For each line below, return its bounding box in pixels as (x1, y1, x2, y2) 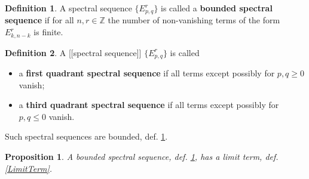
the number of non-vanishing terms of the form (108, 14, 280, 26)
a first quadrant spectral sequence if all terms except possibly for (19, 66, 275, 79)
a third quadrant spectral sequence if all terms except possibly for (19, 98, 279, 111)
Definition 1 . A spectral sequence (5, 2, 132, 14)
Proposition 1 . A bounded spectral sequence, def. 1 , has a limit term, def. (5, 150, 279, 162)
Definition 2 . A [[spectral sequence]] (5, 46, 142, 58)
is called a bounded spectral (161, 2, 273, 14)
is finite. (33, 26, 63, 38)
